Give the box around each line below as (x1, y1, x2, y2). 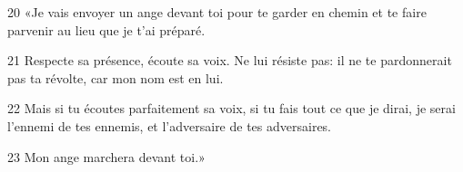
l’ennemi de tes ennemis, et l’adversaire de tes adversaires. (7, 116, 332, 135)
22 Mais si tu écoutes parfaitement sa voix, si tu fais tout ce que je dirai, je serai (7, 99, 456, 118)
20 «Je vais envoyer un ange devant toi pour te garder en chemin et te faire (7, 3, 427, 21)
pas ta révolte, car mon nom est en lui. (7, 68, 224, 87)
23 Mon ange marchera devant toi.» (7, 147, 206, 166)
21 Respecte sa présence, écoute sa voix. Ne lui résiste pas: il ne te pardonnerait (7, 51, 452, 70)
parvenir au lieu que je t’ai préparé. (7, 20, 206, 39)
